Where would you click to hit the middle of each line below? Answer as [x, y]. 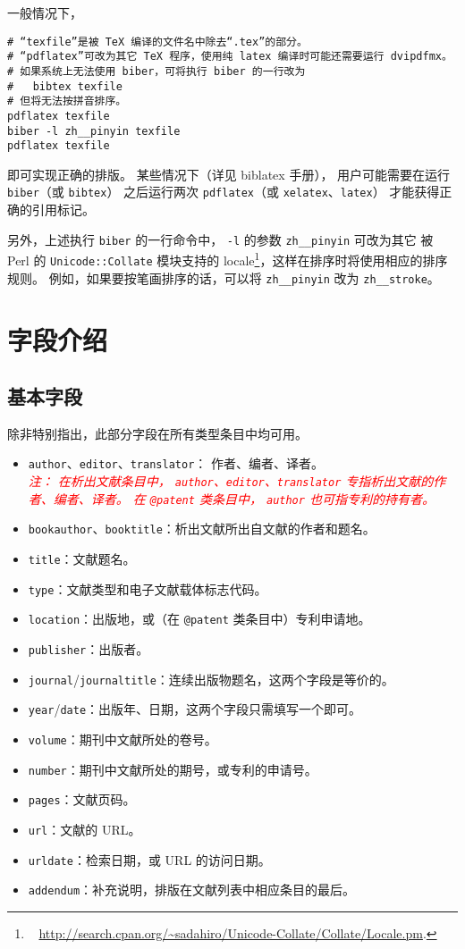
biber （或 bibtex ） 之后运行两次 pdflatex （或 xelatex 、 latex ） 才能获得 [224, 192]
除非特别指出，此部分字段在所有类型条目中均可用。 [157, 433]
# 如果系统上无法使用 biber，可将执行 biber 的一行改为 [156, 71]
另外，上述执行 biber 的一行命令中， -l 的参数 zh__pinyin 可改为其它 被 [220, 239]
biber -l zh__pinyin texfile [94, 131]
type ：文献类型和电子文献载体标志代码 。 [148, 588]
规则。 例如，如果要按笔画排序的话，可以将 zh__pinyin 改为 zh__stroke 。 [224, 277]
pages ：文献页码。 [82, 799]
